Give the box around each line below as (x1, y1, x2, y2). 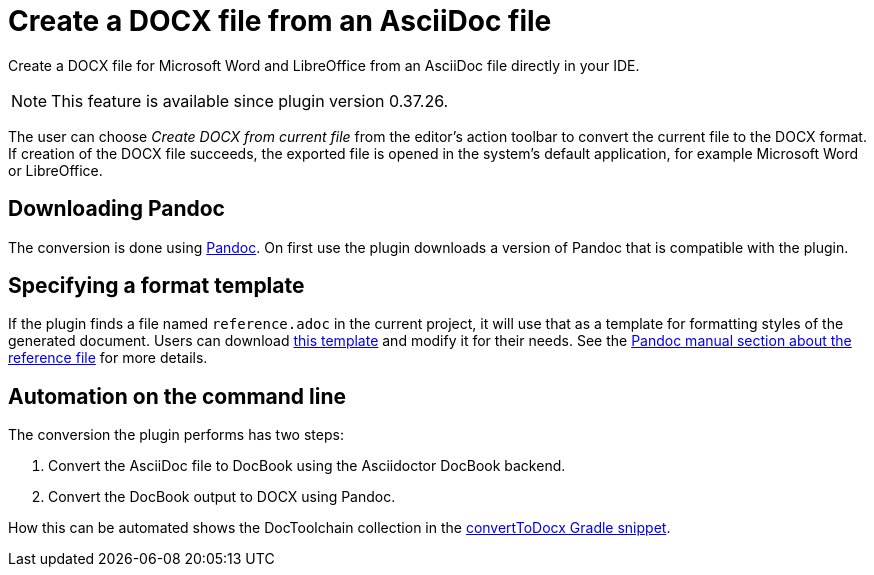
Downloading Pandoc (8, 196, 225, 222)
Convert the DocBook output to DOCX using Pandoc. (48, 488, 396, 506)
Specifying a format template (8, 273, 305, 299)
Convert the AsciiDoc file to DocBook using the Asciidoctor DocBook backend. (48, 457, 566, 475)
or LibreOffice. (8, 161, 103, 179)
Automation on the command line (8, 383, 347, 409)
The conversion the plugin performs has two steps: (8, 426, 344, 444)
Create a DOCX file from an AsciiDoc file (8, 4, 552, 38)
